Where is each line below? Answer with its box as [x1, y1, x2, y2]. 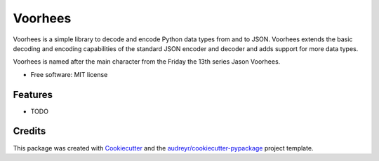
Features [13, 88, 53, 101]
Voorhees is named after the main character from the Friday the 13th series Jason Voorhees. [13, 57, 281, 66]
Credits [13, 125, 46, 137]
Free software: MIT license [30, 70, 108, 78]
